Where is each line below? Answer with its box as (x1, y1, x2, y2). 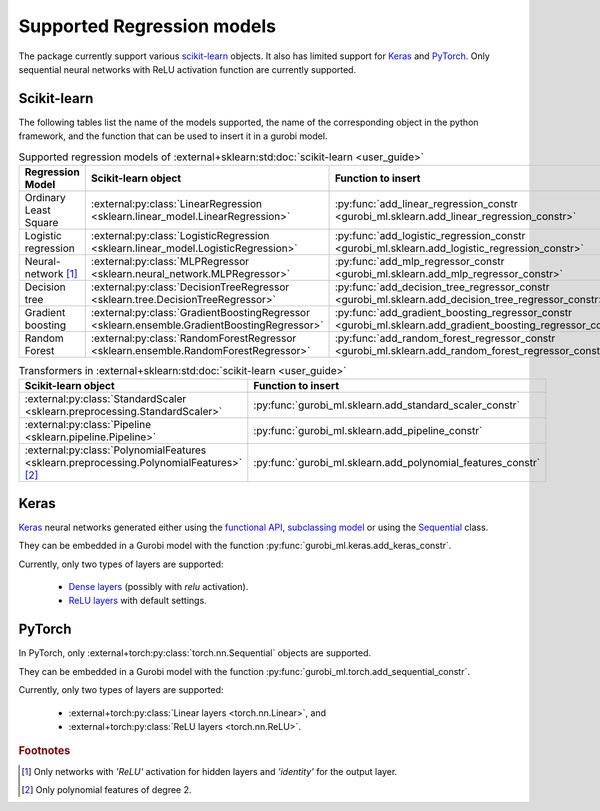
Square (24, 216, 59, 229)
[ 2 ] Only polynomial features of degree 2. (21, 783, 192, 795)
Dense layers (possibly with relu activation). (68, 581, 249, 593)
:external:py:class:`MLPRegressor (90, 255, 250, 268)
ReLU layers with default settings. (68, 595, 207, 607)
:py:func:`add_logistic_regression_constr (334, 229, 526, 242)
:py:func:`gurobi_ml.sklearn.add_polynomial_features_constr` (253, 456, 540, 470)
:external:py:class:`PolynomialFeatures (24, 443, 207, 457)
